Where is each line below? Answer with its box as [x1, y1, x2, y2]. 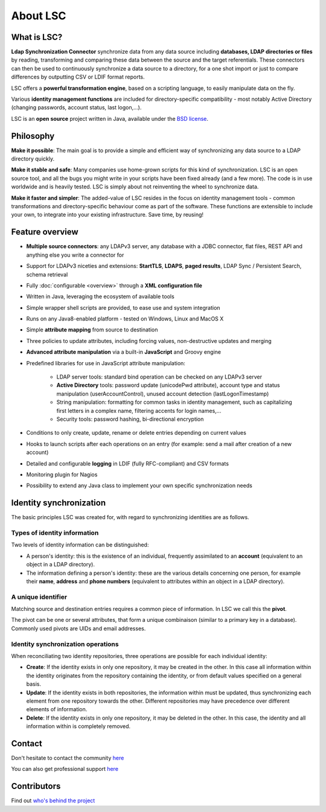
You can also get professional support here [11, 766, 119, 773]
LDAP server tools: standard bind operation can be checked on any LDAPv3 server [56, 373, 263, 380]
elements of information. [26, 706, 88, 713]
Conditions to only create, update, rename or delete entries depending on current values [26, 429, 247, 436]
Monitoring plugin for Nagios [26, 471, 98, 478]
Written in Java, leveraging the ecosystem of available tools [26, 293, 174, 300]
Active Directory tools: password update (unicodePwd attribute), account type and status [56, 382, 280, 389]
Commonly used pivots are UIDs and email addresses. [11, 625, 146, 632]
